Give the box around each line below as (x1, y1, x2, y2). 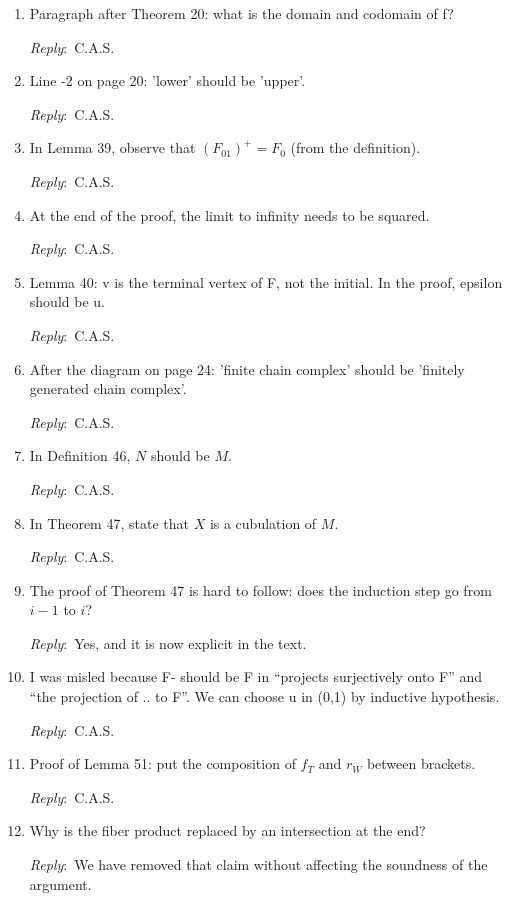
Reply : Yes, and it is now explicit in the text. (29, 632, 307, 653)
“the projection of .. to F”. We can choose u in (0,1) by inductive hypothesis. (29, 686, 500, 707)
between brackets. (366, 753, 476, 774)
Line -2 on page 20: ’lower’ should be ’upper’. (29, 70, 306, 91)
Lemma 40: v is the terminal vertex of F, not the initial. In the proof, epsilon (29, 271, 503, 292)
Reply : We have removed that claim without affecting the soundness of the (29, 854, 488, 875)
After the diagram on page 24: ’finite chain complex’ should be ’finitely (29, 358, 465, 379)
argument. (29, 873, 92, 894)
